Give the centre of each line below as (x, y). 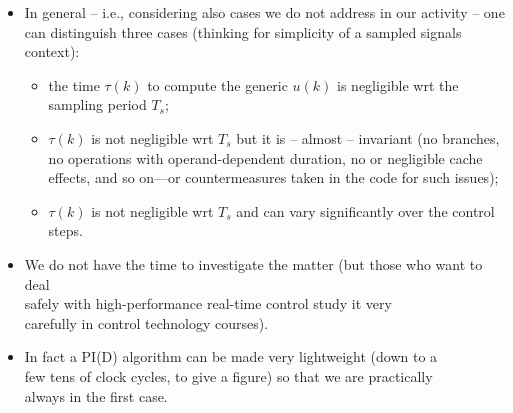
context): (52, 51)
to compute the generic (217, 84)
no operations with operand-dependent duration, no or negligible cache (265, 157)
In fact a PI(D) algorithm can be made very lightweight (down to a (231, 356)
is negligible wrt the (398, 84)
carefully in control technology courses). (146, 322)
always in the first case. (96, 395)
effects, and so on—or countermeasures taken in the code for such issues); (273, 177)
